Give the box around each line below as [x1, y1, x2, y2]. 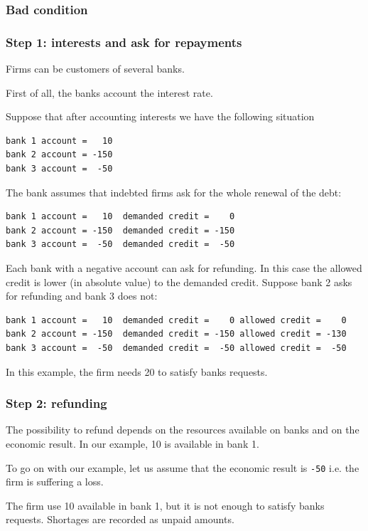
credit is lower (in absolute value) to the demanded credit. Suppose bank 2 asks [6, 274, 352, 289]
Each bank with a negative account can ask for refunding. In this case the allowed [6, 261, 362, 275]
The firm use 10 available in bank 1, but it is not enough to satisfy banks [6, 498, 325, 512]
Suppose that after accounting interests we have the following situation [6, 109, 315, 124]
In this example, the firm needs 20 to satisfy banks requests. [6, 364, 268, 379]
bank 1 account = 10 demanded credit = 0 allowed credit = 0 [6, 315, 347, 325]
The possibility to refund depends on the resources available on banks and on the [6, 422, 359, 437]
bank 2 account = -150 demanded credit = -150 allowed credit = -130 [6, 329, 347, 340]
